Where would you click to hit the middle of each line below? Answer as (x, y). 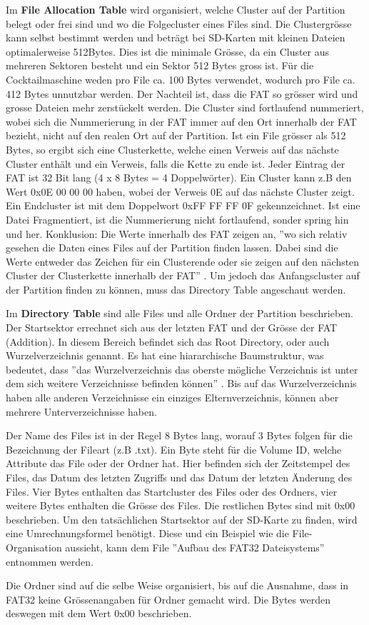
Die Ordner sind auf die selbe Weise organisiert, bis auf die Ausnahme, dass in (177, 585)
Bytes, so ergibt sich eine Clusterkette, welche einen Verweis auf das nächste (172, 149)
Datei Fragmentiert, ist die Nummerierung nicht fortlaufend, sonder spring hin (177, 219)
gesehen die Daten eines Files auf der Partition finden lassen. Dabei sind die (172, 247)
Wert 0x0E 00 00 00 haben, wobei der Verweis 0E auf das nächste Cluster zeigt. (180, 191)
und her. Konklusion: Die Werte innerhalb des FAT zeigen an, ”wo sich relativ (177, 233)
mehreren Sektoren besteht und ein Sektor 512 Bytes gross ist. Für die (160, 65)
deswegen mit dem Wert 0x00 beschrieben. (99, 613)
